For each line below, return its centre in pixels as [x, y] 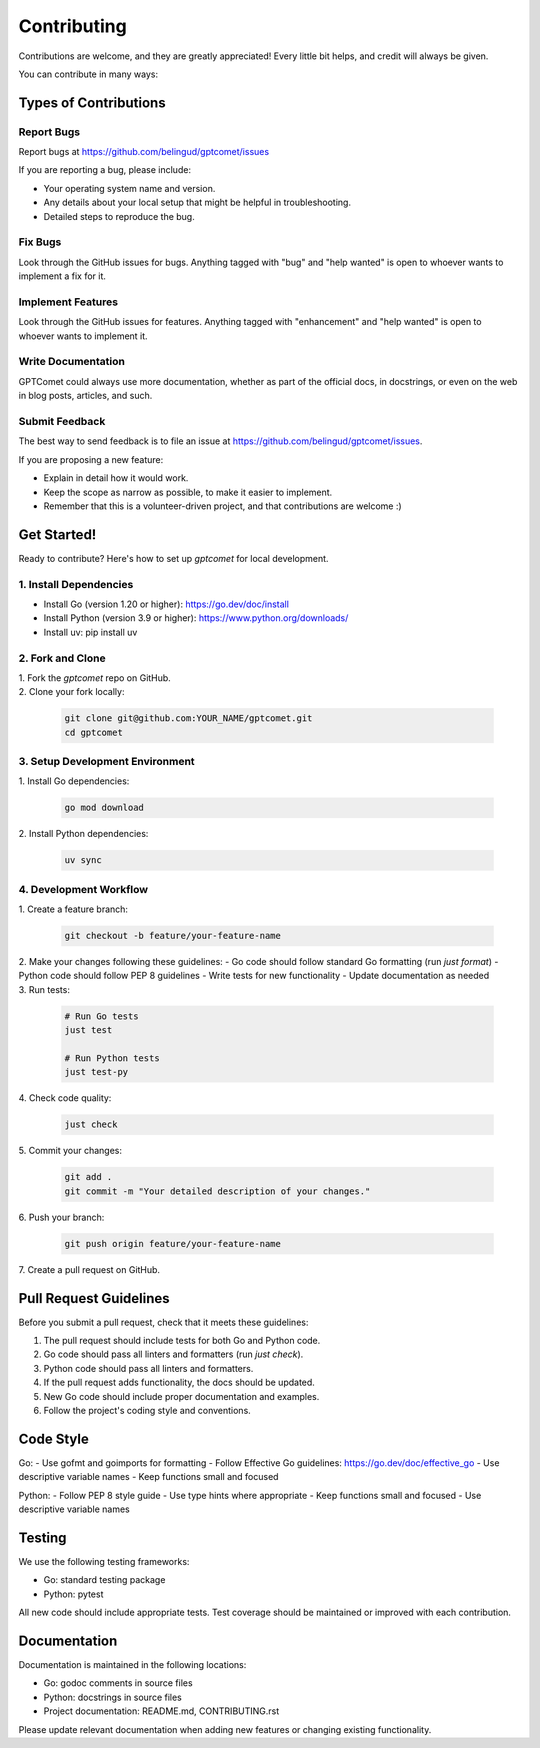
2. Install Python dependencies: [83, 834]
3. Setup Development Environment [106, 762]
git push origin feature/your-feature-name [173, 1243]
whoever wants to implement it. [83, 336]
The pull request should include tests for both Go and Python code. [182, 1340]
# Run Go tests [101, 1016]
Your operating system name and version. [129, 188]
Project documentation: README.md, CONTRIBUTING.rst [161, 1711]
